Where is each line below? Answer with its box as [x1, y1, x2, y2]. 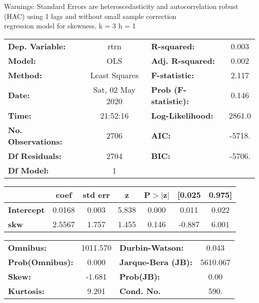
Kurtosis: [8, 285, 45, 297]
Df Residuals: [8, 150, 62, 161]
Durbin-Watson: [119, 241, 184, 253]
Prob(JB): [119, 270, 160, 282]
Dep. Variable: [8, 40, 66, 52]
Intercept [8, 203, 45, 215]
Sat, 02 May [93, 83, 136, 95]
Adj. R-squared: [151, 54, 215, 66]
